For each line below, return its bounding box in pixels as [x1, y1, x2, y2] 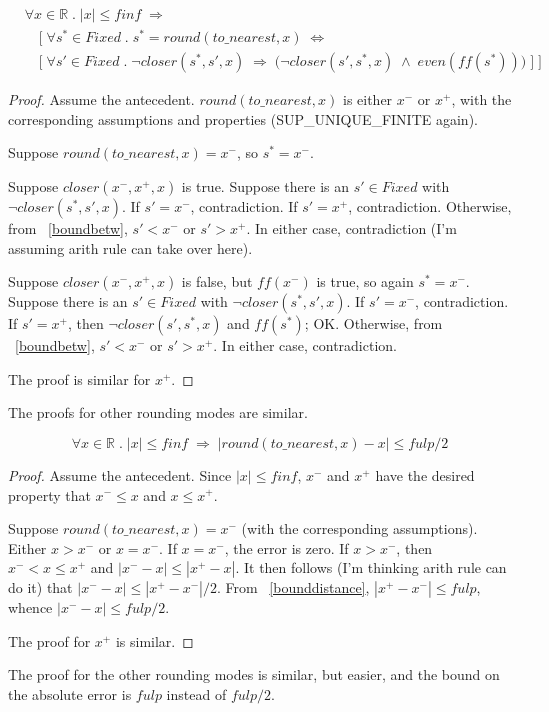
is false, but [181, 271, 253, 292]
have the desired [375, 464, 475, 485]
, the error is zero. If [224, 537, 349, 558]
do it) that [8, 577, 73, 598]
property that [8, 484, 91, 505]
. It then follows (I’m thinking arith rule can [235, 557, 507, 578]
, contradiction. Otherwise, [348, 195, 512, 216]
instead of [166, 684, 227, 705]
